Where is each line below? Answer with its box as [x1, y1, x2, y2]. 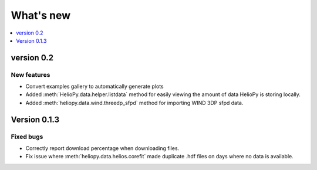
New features [11, 70, 50, 79]
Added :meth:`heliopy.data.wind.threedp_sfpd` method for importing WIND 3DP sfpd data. [25, 99, 244, 106]
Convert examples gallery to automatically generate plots [25, 83, 164, 90]
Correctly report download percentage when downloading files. [25, 145, 180, 152]
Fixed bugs [11, 132, 43, 141]
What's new [11, 9, 71, 22]
